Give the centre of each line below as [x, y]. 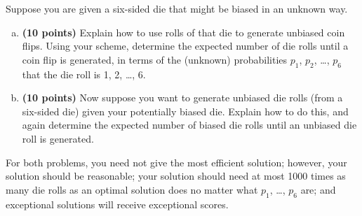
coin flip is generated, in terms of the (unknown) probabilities [155, 59]
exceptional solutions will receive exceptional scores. [117, 204]
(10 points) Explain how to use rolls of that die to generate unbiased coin [183, 32]
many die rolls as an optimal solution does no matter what [132, 189]
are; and [318, 189]
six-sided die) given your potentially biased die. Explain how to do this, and [185, 111]
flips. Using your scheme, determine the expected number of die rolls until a [185, 46]
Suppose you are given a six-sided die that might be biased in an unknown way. [177, 8]
